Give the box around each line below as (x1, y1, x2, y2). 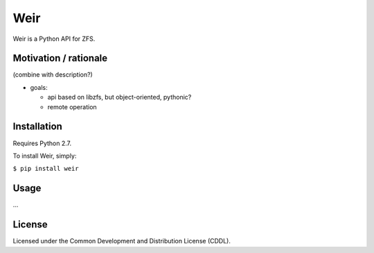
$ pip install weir (12, 165, 79, 173)
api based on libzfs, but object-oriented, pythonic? (47, 93, 192, 102)
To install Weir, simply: (12, 151, 77, 160)
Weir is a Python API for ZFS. (12, 35, 96, 43)
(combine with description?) (12, 71, 93, 79)
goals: (30, 83, 48, 91)
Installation (12, 121, 62, 133)
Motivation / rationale (12, 53, 108, 64)
